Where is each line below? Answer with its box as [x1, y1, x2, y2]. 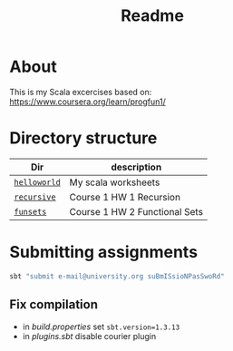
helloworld [14, 177, 61, 187]
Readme [121, 5, 184, 26]
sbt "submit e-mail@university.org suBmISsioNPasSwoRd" [9, 271, 225, 281]
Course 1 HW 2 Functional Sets [69, 205, 204, 218]
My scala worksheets [69, 176, 160, 189]
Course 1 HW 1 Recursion [69, 190, 181, 203]
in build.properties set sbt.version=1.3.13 [22, 321, 180, 332]
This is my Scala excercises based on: [9, 86, 152, 97]
